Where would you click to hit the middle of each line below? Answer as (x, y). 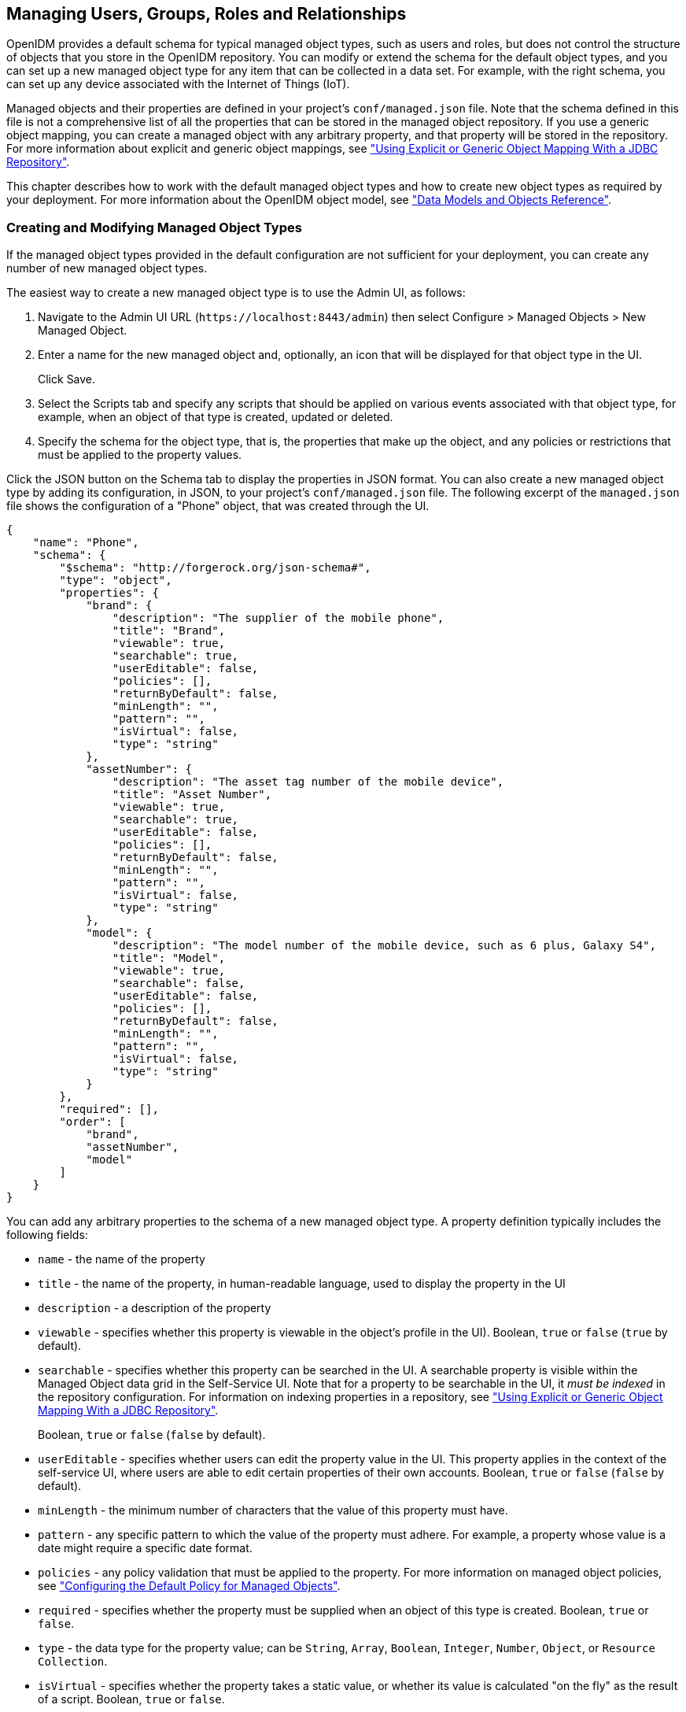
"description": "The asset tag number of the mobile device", (308, 782)
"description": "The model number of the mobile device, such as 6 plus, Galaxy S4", (384, 946)
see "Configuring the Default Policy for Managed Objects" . (189, 1586)
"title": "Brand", (169, 631)
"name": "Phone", (86, 543)
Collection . (73, 1662)
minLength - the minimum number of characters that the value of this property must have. (273, 1510)
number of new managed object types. (107, 268)
